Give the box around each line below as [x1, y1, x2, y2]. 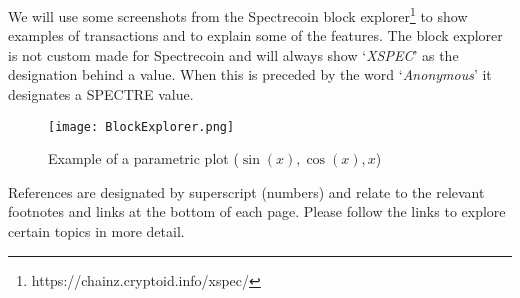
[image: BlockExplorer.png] [48, 119, 235, 134]
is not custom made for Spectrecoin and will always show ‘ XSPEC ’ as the [8, 44, 459, 65]
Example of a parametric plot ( [48, 148, 239, 169]
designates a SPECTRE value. [8, 84, 194, 105]
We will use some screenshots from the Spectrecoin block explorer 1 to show [8, 3, 468, 26]
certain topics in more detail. [8, 221, 185, 242]
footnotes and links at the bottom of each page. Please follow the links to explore [8, 201, 506, 222]
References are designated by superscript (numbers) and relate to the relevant [8, 181, 485, 202]
